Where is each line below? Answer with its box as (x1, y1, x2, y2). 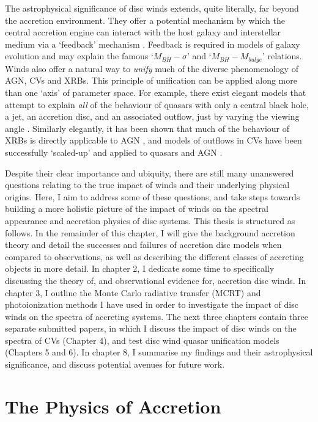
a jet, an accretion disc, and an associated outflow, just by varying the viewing (5, 110, 300, 123)
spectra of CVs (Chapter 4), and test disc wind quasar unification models (5, 333, 279, 346)
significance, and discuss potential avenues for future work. (5, 358, 225, 371)
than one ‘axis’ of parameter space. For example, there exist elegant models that (5, 86, 306, 99)
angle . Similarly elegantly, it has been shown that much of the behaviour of (5, 122, 289, 134)
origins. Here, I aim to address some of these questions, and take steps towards (5, 190, 300, 203)
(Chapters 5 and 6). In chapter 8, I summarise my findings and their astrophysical (5, 346, 313, 358)
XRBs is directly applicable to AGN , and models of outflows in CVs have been (5, 134, 302, 147)
